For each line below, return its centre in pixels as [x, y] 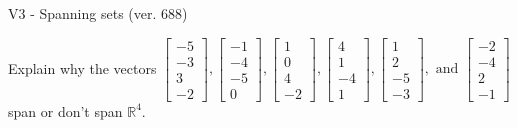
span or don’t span [65, 110]
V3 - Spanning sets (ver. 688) [98, 13]
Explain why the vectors [82, 67]
